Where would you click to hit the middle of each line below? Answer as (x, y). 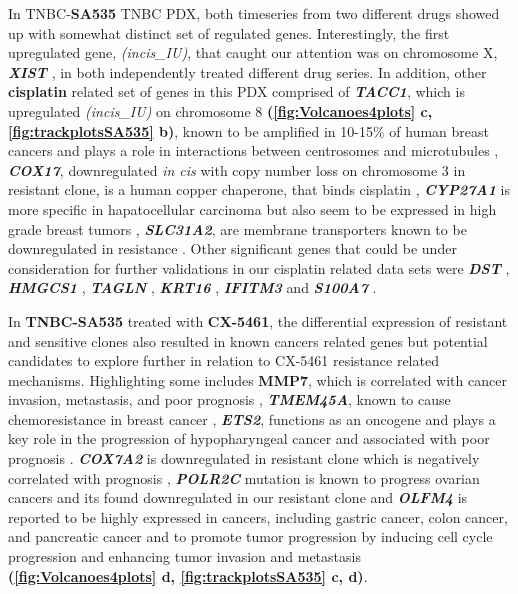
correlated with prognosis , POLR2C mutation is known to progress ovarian (244, 477)
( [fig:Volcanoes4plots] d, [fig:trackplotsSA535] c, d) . (188, 575)
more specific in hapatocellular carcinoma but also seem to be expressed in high (252, 208)
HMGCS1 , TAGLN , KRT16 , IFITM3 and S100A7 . (192, 287)
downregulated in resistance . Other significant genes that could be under (232, 248)
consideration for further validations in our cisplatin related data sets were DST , (259, 267)
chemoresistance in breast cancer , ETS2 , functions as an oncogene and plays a (252, 418)
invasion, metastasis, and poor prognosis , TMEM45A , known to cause (229, 399)
